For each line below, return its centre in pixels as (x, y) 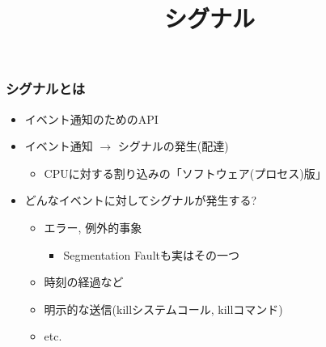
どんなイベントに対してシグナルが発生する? (140, 200)
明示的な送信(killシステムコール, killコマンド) (163, 309)
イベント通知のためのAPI (91, 118)
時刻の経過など (84, 282)
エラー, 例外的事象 (93, 228)
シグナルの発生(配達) (173, 146)
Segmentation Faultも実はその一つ (151, 254)
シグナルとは (46, 89)
